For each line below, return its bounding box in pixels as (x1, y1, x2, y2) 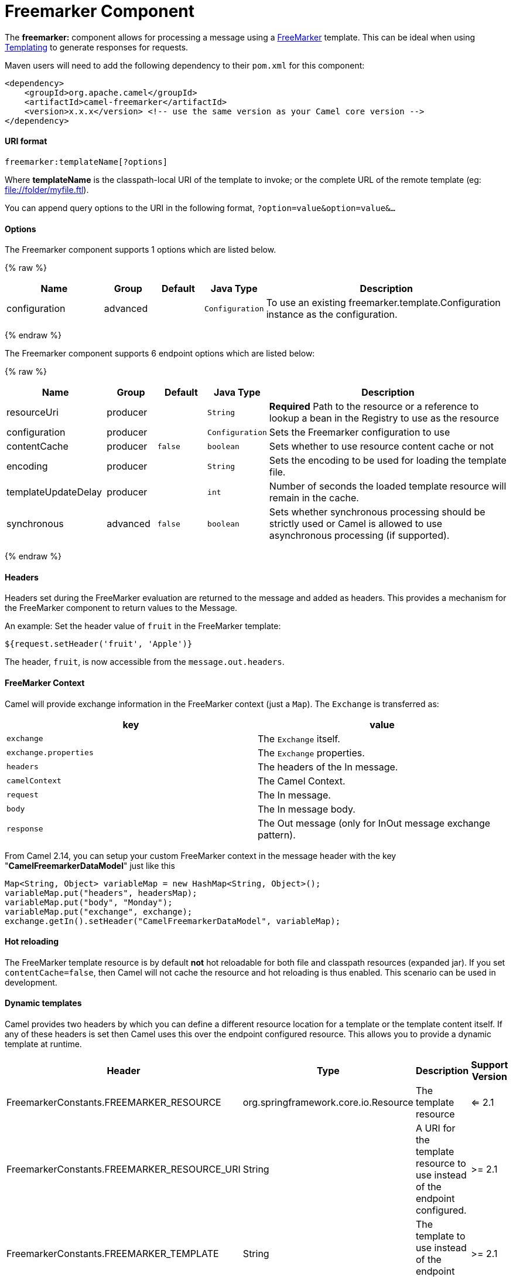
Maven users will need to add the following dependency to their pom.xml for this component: (5, 60, 365, 70)
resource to (415, 1157, 466, 1170)
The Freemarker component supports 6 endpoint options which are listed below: (5, 348, 315, 359)
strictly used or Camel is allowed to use (269, 518, 443, 530)
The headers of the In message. (258, 760, 398, 773)
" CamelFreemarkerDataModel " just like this (5, 860, 175, 871)
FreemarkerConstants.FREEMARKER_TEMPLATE (6, 1248, 219, 1260)
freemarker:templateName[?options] (5, 157, 168, 167)
